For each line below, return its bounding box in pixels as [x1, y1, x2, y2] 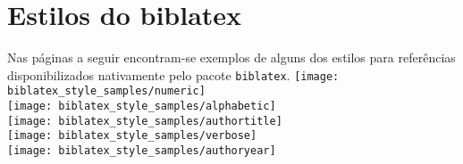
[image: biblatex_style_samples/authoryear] [7, 144, 276, 157]
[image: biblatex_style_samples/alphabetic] [7, 100, 276, 113]
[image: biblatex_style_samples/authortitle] [7, 114, 282, 127]
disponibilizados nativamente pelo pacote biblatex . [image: [7, 65, 340, 84]
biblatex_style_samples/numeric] [7, 85, 206, 98]
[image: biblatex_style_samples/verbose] [7, 129, 257, 143]
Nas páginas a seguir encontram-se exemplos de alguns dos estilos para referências [7, 48, 456, 67]
